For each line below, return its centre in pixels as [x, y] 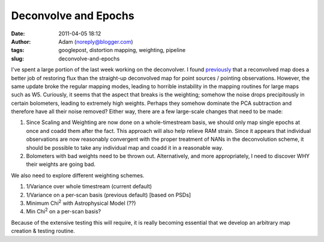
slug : [17, 58]
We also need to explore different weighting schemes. [78, 175]
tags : [18, 50]
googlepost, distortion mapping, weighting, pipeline [122, 50]
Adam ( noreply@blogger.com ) [96, 41]
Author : [21, 41]
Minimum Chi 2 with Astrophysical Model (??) [81, 202]
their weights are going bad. [61, 164]
